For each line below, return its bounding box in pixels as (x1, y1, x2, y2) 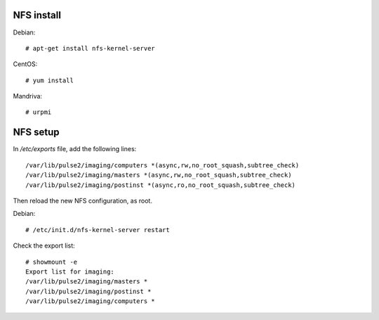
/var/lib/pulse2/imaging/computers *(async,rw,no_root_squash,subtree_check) (25, 161, 300, 169)
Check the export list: (13, 241, 75, 250)
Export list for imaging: (25, 267, 115, 276)
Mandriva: (13, 92, 42, 101)
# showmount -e (25, 257, 78, 266)
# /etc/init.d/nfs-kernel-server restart (25, 226, 170, 233)
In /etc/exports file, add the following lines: (13, 145, 137, 153)
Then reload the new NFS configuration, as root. (13, 196, 152, 205)
